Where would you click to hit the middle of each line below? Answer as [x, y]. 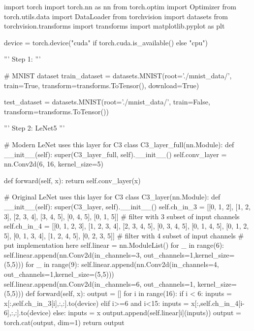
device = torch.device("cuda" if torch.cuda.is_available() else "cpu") [106, 42]
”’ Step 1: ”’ [22, 59]
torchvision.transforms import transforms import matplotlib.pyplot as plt [114, 26]
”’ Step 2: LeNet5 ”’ [34, 128]
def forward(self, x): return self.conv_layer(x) [72, 180]
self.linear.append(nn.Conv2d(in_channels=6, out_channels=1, [100, 283]
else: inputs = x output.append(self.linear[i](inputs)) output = [147, 313]
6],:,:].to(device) [28, 313]
